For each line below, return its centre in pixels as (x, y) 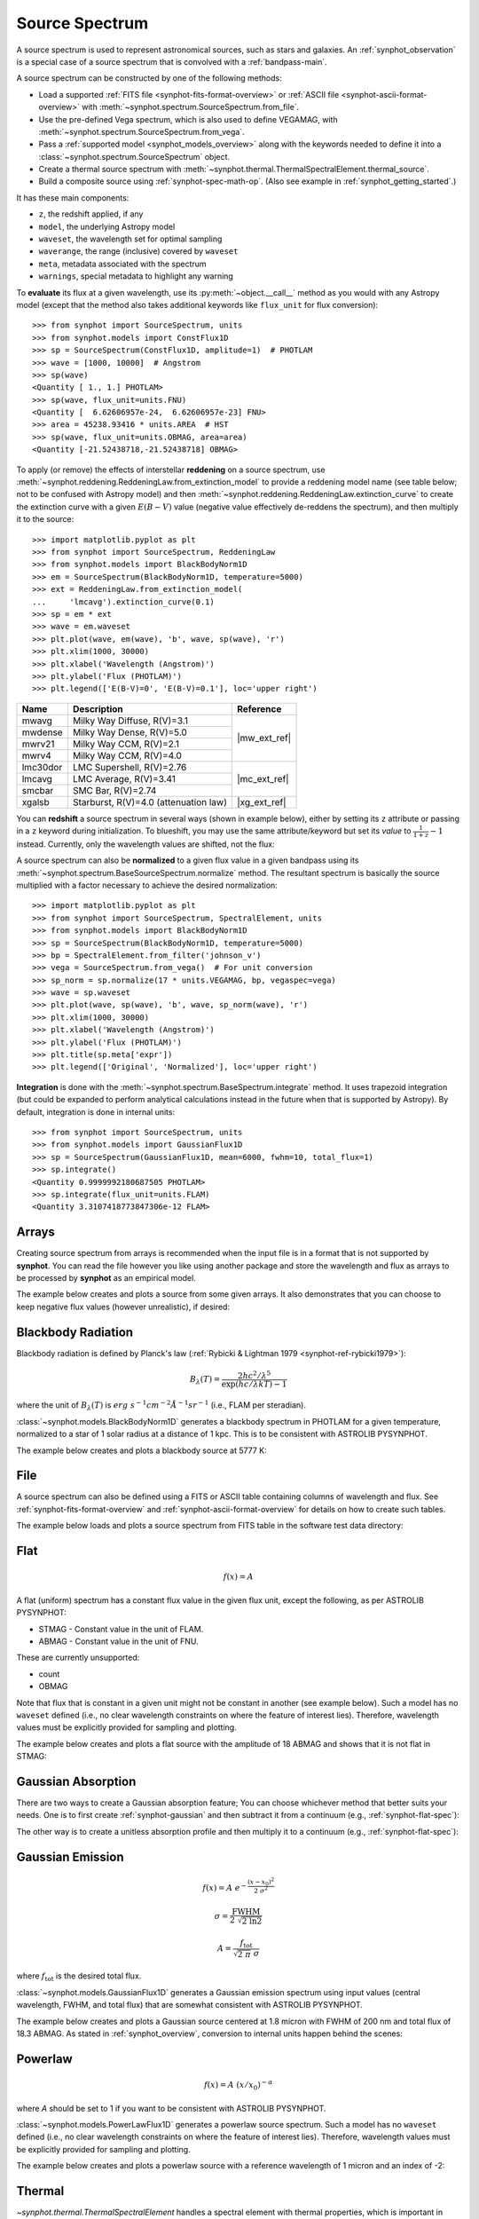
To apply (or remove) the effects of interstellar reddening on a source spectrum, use (171, 470)
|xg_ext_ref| (261, 802)
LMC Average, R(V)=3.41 (124, 778)
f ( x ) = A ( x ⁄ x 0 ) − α (239, 2085)
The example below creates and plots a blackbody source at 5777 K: (141, 1450)
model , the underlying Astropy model (107, 226)
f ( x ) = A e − (225, 1887)
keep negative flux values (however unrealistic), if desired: (123, 1307)
